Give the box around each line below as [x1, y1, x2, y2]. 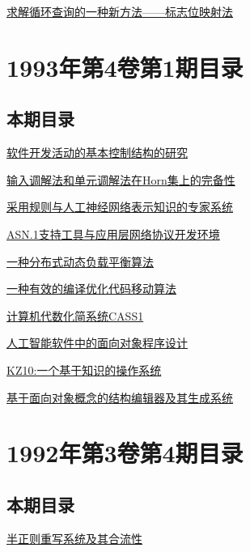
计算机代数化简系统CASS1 [6, 307, 144, 324]
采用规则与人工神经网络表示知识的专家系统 [6, 198, 233, 215]
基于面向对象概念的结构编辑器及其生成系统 [6, 389, 233, 406]
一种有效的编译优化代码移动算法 [6, 280, 176, 297]
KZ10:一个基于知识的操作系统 [6, 361, 162, 378]
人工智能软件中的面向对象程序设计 [6, 334, 188, 351]
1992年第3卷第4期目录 [6, 436, 244, 469]
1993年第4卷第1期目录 [6, 50, 244, 83]
